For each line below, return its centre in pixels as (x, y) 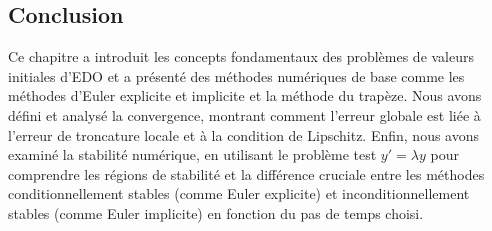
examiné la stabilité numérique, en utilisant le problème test (192, 154)
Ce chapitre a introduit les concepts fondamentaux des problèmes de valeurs (241, 56)
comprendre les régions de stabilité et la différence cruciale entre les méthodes (246, 173)
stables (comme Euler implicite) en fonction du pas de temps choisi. (216, 212)
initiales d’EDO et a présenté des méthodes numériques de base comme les (236, 75)
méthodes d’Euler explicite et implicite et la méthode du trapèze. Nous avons (245, 95)
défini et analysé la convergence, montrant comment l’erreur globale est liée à (244, 114)
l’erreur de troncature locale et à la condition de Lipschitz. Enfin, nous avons (244, 134)
